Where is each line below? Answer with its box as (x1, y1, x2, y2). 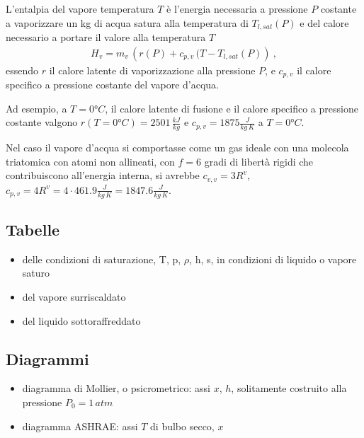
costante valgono (6, 115, 78, 129)
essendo (6, 62, 39, 77)
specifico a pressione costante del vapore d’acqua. (6, 77, 219, 92)
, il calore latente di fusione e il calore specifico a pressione (105, 100, 358, 115)
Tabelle (6, 219, 60, 240)
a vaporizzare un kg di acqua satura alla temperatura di (6, 15, 249, 30)
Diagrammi (6, 347, 89, 369)
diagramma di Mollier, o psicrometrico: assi (22, 381, 211, 396)
